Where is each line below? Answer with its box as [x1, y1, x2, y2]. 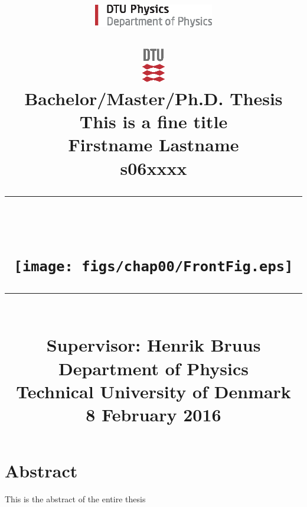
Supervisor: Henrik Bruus [46, 333, 261, 357]
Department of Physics [58, 356, 249, 380]
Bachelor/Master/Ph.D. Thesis [24, 86, 283, 110]
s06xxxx [120, 155, 187, 180]
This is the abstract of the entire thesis [5, 493, 146, 505]
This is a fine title [79, 109, 228, 134]
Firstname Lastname [68, 132, 239, 157]
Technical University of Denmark [16, 379, 291, 403]
